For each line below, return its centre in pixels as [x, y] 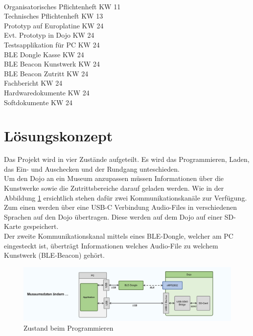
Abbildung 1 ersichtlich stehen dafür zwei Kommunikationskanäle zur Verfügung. [126, 197]
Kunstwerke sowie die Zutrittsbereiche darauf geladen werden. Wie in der [114, 188]
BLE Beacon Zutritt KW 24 [46, 73]
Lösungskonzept [58, 136]
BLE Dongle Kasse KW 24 [44, 54]
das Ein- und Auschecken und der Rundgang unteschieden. [92, 168]
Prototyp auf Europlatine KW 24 [54, 25]
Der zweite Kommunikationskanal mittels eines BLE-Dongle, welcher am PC [119, 236]
